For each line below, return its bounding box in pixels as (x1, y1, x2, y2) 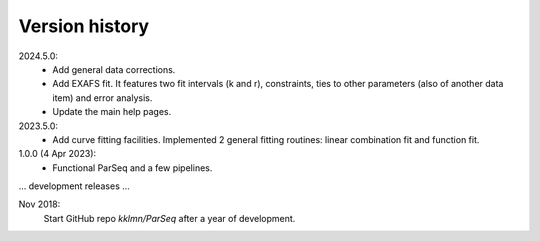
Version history (18, 15, 150, 37)
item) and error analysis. (52, 91, 153, 104)
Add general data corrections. (52, 63, 176, 75)
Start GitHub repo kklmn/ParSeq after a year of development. (43, 212, 296, 224)
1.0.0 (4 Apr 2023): (18, 148, 97, 160)
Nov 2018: (18, 198, 61, 210)
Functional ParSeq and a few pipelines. (52, 161, 213, 174)
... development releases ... (18, 180, 130, 192)
